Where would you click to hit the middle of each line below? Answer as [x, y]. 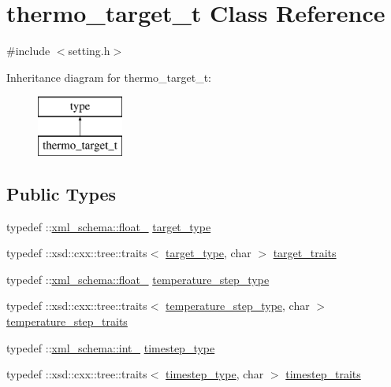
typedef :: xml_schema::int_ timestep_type [111, 347]
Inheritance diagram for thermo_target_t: [109, 77]
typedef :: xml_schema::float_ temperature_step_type [138, 279]
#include [28, 51]
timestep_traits [323, 374]
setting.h [89, 51]
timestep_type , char [215, 374]
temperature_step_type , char [238, 306]
